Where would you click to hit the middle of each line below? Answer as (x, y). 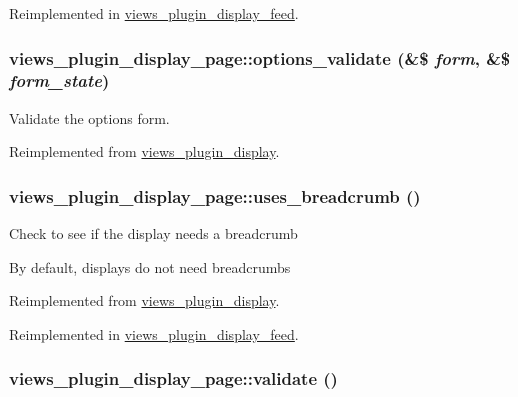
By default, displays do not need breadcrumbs (150, 266)
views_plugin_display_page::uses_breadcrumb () (215, 195)
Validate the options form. (89, 117)
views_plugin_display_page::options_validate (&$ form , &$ (260, 57)
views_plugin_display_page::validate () (173, 378)
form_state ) (59, 80)
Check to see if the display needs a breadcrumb (153, 233)
